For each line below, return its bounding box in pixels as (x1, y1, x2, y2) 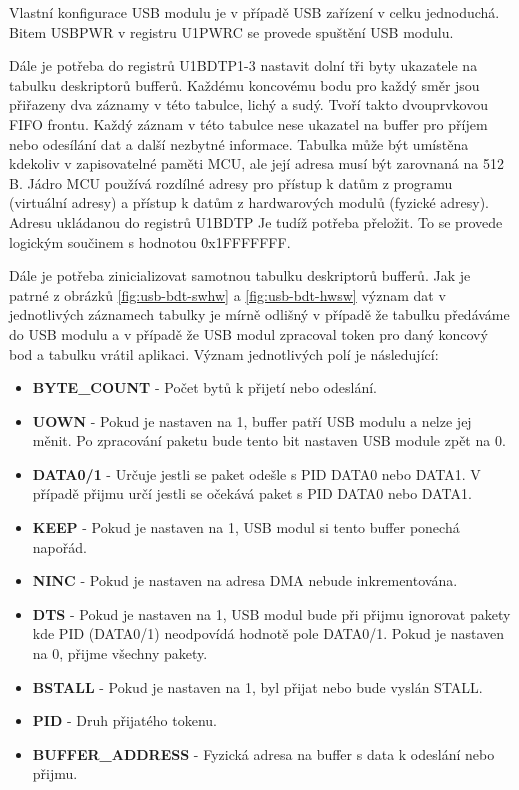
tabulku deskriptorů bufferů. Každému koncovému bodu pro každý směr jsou (9, 74, 480, 95)
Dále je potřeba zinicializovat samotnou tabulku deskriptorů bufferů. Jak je (9, 265, 471, 286)
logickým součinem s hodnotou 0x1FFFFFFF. (9, 231, 291, 252)
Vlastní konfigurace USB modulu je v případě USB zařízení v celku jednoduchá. (9, 2, 500, 22)
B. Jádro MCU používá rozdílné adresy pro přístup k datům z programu (9, 172, 453, 193)
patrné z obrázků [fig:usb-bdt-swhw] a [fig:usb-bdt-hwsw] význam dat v (9, 284, 446, 305)
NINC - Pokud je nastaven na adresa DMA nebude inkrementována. (32, 570, 458, 591)
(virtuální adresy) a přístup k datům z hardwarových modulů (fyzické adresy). (9, 192, 490, 213)
